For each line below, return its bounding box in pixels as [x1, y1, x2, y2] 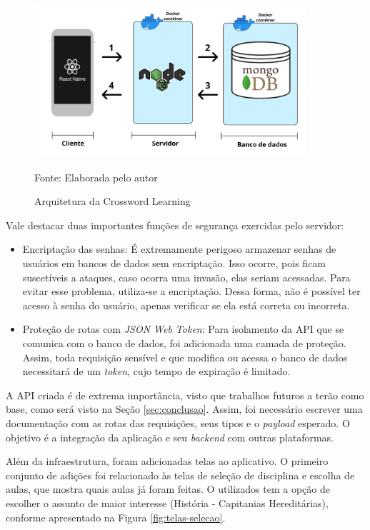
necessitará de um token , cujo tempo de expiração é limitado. [22, 364, 291, 379]
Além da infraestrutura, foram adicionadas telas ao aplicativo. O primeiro [6, 454, 329, 469]
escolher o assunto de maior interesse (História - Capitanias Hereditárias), [6, 495, 329, 510]
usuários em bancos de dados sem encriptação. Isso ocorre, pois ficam [22, 256, 326, 270]
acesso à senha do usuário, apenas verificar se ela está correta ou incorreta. [22, 297, 350, 312]
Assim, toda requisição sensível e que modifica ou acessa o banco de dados [22, 349, 348, 364]
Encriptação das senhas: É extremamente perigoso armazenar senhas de [22, 241, 336, 256]
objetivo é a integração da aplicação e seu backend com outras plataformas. [6, 429, 334, 444]
